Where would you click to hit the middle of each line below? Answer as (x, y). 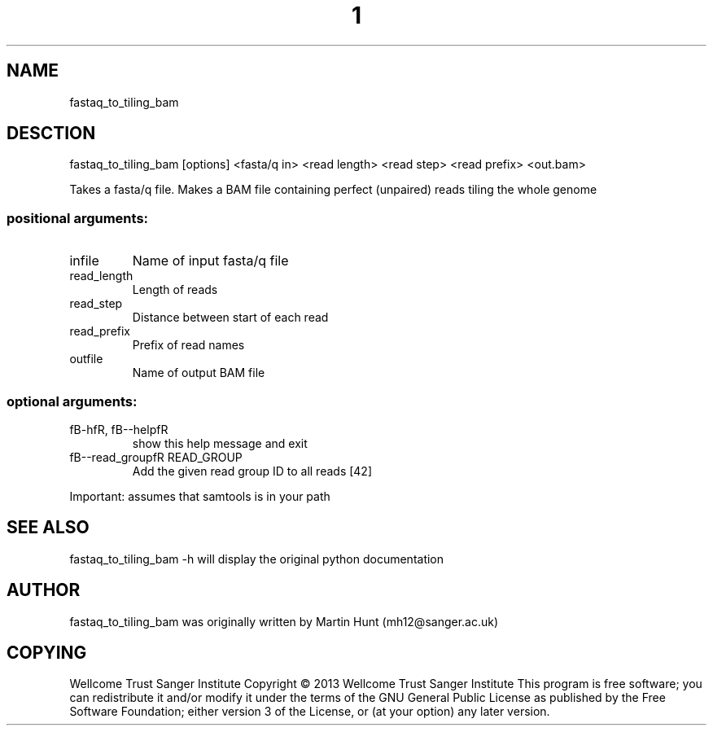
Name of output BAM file (199, 373)
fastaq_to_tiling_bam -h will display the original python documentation (257, 559)
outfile (86, 359)
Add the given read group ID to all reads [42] (252, 471)
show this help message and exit (220, 443)
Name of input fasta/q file (210, 261)
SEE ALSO (48, 528)
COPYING (47, 653)
